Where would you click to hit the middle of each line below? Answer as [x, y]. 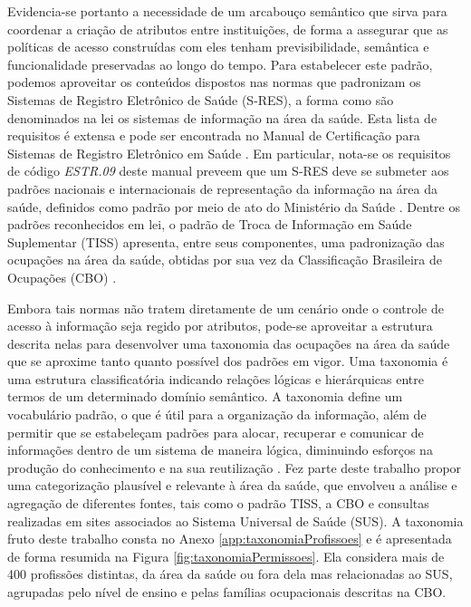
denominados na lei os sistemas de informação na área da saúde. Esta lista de [222, 117]
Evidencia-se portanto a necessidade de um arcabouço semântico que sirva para [227, 11]
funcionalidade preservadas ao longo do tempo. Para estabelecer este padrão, [220, 64]
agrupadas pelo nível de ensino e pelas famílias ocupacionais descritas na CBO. [227, 592]
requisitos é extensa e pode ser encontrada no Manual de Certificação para [214, 135]
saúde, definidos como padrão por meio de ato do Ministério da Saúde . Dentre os [234, 206]
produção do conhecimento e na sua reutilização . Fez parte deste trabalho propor [235, 467]
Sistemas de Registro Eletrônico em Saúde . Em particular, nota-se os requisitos [229, 153]
